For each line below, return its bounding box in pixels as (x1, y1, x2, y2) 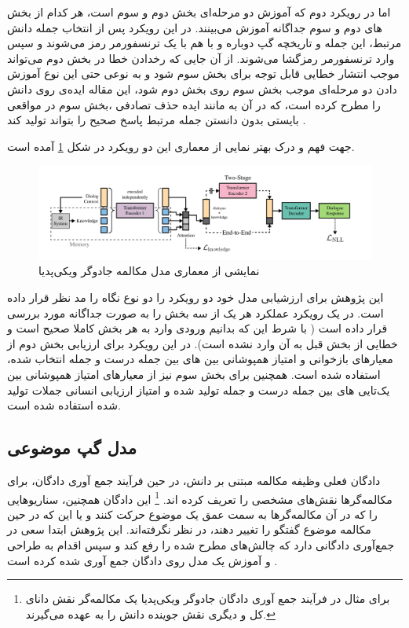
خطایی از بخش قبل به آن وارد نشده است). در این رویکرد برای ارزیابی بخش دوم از (7, 335, 398, 351)
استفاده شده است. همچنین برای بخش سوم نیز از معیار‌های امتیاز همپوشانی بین (7, 365, 381, 382)
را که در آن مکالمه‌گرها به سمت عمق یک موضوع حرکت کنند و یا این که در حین (7, 505, 378, 522)
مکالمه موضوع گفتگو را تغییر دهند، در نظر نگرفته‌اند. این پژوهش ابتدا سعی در (7, 521, 371, 538)
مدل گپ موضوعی (7, 435, 137, 460)
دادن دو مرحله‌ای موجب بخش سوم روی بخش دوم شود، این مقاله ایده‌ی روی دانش (7, 80, 397, 97)
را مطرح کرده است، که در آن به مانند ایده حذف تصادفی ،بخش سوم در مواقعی (7, 96, 381, 112)
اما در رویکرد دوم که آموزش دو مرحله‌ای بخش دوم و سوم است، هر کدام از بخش (7, 4, 391, 20)
